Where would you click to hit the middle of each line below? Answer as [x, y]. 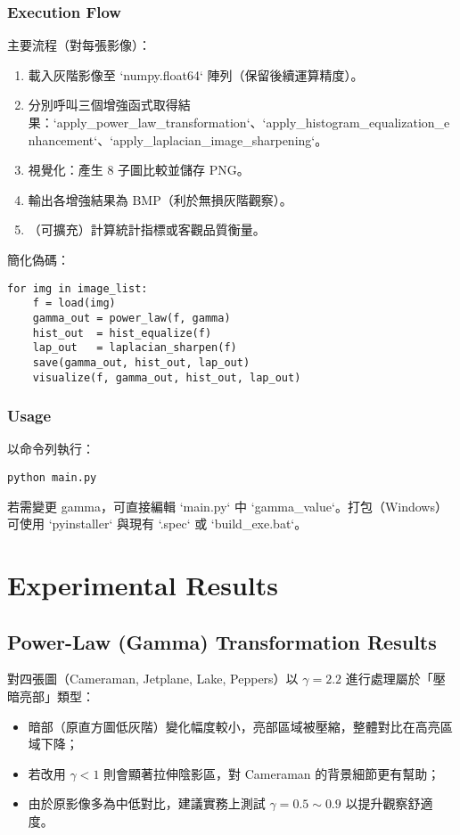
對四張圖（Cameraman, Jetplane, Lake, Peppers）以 [153, 679]
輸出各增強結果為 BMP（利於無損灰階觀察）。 [160, 199]
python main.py [52, 477]
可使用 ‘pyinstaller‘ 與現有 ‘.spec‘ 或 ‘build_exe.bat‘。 [157, 524]
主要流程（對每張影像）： [79, 45]
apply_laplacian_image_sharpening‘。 [221, 139]
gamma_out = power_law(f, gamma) [131, 318]
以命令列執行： [51, 449]
